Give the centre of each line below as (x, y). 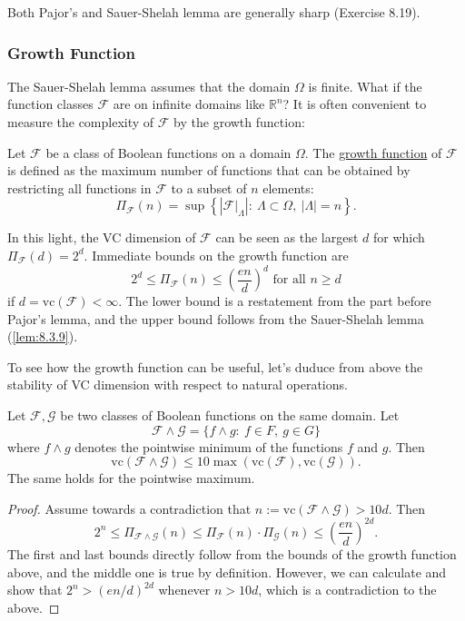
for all (289, 280)
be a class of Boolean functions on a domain (168, 152)
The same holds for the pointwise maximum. (131, 478)
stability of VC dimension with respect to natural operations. (178, 384)
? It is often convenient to (355, 104)
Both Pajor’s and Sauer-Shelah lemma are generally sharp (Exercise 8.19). (214, 12)
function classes (50, 104)
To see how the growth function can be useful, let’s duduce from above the (215, 366)
